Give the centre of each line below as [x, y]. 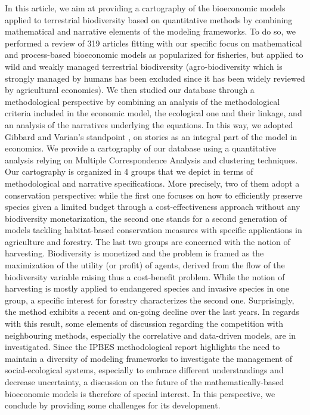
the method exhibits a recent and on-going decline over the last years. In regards [152, 312]
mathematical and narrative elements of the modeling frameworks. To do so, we [151, 31]
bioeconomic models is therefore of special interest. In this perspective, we [140, 393]
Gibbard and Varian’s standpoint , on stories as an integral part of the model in [151, 136]
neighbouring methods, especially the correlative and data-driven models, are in [151, 335]
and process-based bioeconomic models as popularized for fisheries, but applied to [154, 55]
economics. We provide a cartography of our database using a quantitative [141, 148]
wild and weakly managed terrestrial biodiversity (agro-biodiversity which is [144, 66]
